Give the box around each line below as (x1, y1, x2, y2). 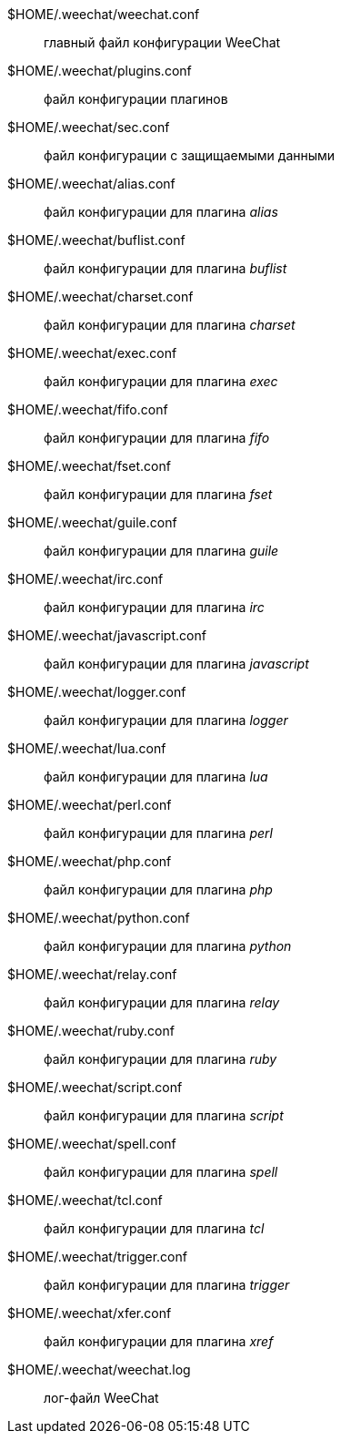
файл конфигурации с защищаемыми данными (44, 148, 336, 163)
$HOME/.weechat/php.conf (7, 853, 172, 869)
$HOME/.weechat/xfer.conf (7, 1305, 172, 1321)
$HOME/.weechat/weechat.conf (7, 6, 200, 22)
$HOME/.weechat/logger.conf (7, 684, 186, 700)
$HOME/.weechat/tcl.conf (7, 1192, 163, 1208)
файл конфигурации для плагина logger (44, 712, 288, 728)
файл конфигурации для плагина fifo (44, 430, 270, 445)
